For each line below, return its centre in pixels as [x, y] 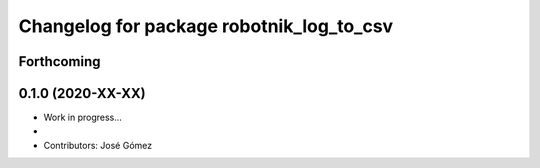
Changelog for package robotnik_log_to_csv [206, 26]
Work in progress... [82, 117]
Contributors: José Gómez [98, 145]
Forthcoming [59, 61]
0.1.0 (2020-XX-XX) [82, 93]
